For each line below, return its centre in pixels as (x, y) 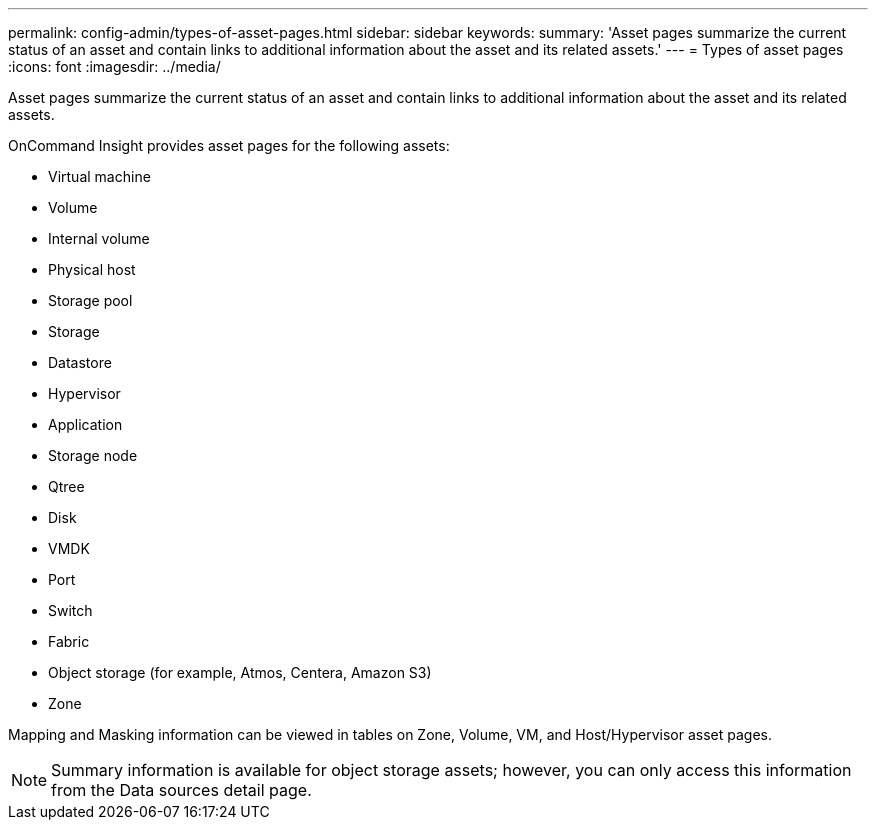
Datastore (80, 362)
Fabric (69, 641)
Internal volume (99, 238)
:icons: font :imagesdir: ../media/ (114, 66)
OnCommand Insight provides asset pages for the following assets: (229, 145)
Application (85, 424)
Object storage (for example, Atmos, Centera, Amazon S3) (240, 672)
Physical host (92, 269)
